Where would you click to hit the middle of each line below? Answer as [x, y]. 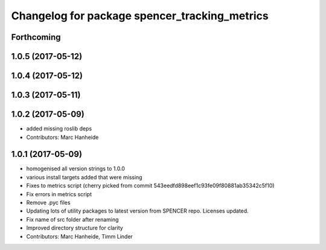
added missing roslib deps [59, 129]
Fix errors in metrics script [59, 194]
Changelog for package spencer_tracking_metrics [140, 16]
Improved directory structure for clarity [75, 228]
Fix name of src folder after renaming [72, 219]
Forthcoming [36, 37]
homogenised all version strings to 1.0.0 [75, 168]
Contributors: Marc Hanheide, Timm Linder [79, 236]
